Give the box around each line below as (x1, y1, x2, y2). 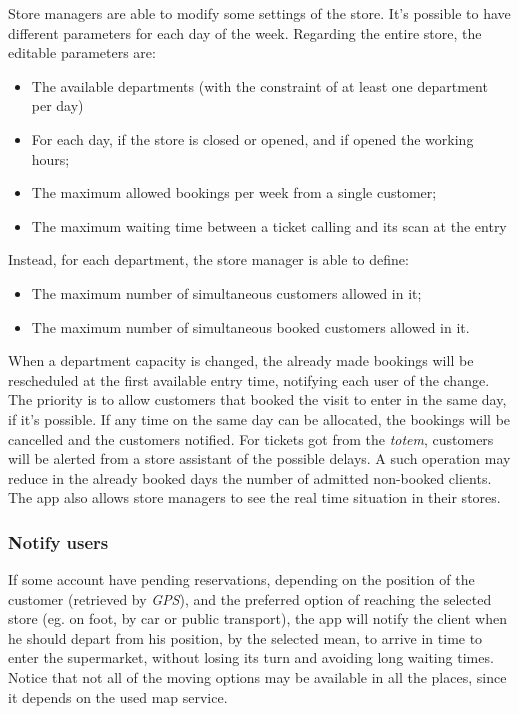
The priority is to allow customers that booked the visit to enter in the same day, (8, 389, 507, 410)
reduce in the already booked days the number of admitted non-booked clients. (8, 467, 492, 488)
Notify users (8, 529, 109, 554)
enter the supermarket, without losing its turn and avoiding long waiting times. (8, 647, 494, 668)
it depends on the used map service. (8, 686, 228, 707)
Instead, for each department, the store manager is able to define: (8, 249, 409, 270)
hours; (31, 148, 70, 169)
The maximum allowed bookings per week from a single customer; (31, 182, 437, 203)
